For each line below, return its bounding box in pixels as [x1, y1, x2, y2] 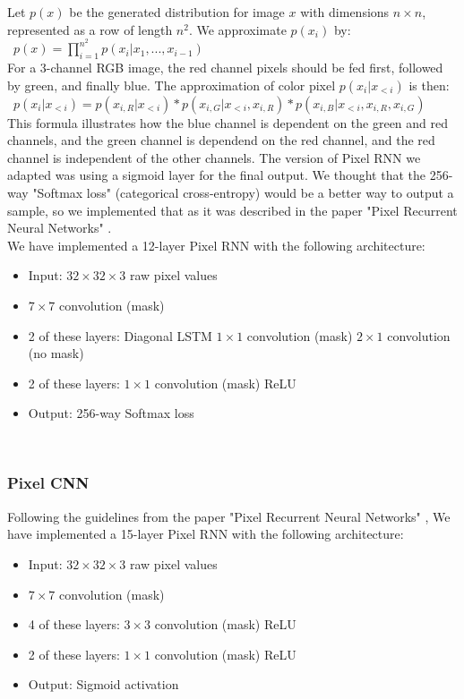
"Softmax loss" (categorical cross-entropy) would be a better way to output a [32, 183, 454, 201]
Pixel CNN [7, 472, 90, 494]
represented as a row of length [7, 20, 173, 38]
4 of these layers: [28, 615, 120, 634]
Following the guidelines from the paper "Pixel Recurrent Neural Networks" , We [7, 507, 451, 525]
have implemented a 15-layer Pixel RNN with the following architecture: [7, 524, 404, 543]
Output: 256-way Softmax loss [28, 404, 194, 422]
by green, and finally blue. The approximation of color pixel [7, 75, 336, 94]
